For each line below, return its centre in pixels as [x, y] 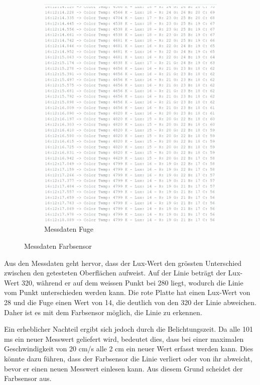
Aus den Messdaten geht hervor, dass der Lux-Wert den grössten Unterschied [123, 263]
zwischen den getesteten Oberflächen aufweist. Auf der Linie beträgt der [115, 273]
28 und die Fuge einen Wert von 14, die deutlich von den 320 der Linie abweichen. [130, 302]
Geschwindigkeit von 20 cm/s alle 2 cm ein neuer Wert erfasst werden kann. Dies [129, 349]
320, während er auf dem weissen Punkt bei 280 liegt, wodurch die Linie [133, 282]
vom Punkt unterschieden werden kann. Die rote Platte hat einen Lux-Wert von [127, 292]
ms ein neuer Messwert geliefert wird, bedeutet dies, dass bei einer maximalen [124, 339]
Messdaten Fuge [69, 229]
